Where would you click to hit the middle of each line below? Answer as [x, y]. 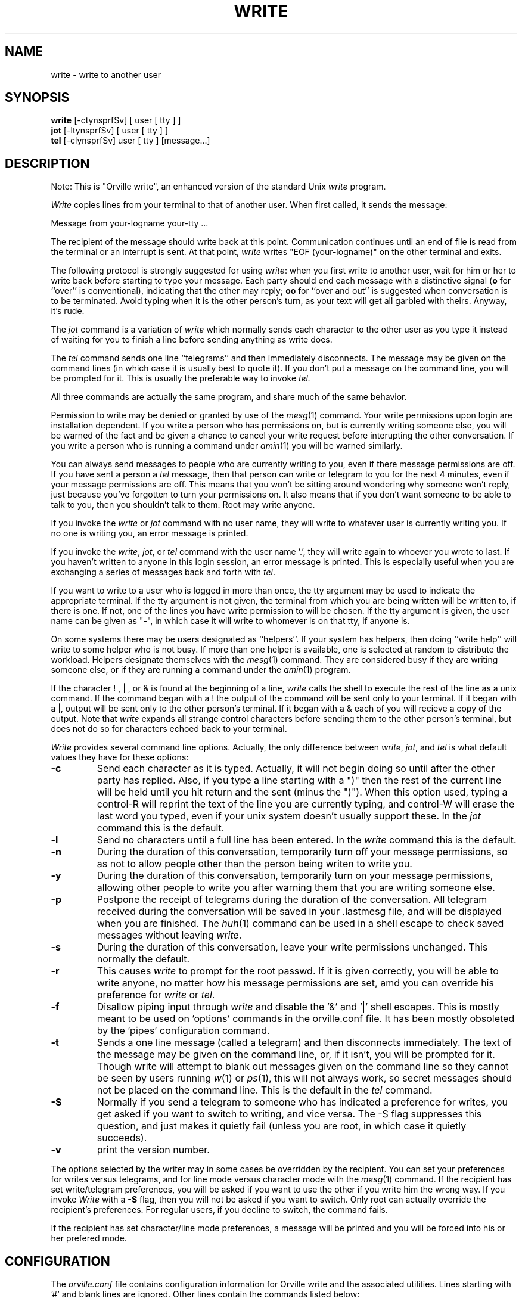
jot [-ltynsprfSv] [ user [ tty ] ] [110, 131]
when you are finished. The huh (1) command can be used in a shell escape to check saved [300, 923]
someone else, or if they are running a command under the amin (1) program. [201, 670]
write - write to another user [106, 74]
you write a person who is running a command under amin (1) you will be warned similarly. [227, 446]
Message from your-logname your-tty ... [130, 223]
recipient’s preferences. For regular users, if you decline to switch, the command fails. [219, 1210]
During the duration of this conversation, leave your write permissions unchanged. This [292, 947]
